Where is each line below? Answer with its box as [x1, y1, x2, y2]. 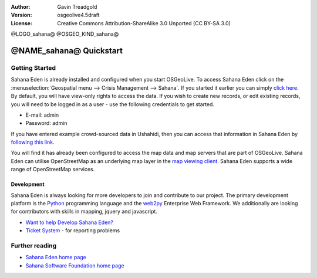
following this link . [11, 138, 55, 146]
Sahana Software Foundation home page [25, 262, 124, 269]
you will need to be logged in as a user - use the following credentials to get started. [11, 100, 214, 108]
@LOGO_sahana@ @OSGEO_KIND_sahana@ [11, 30, 119, 38]
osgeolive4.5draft [57, 12, 100, 19]
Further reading [11, 241, 57, 249]
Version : [11, 12, 32, 19]
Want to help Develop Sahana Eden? [25, 219, 114, 226]
